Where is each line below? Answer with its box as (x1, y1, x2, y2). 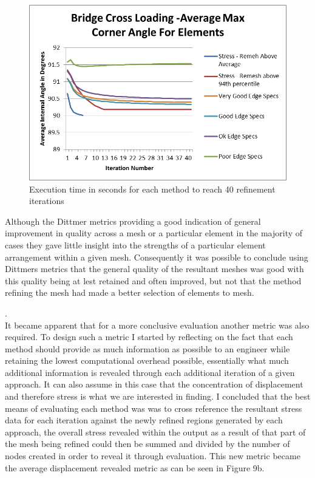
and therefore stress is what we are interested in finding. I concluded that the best (5, 390, 311, 403)
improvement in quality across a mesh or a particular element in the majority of (5, 227, 303, 239)
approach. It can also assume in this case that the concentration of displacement (5, 378, 303, 391)
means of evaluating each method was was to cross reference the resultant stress (5, 401, 302, 414)
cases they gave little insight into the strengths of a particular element (5, 238, 266, 251)
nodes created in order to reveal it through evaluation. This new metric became (5, 449, 300, 462)
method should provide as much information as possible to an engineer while (5, 342, 290, 355)
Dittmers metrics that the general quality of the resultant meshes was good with (5, 262, 304, 275)
